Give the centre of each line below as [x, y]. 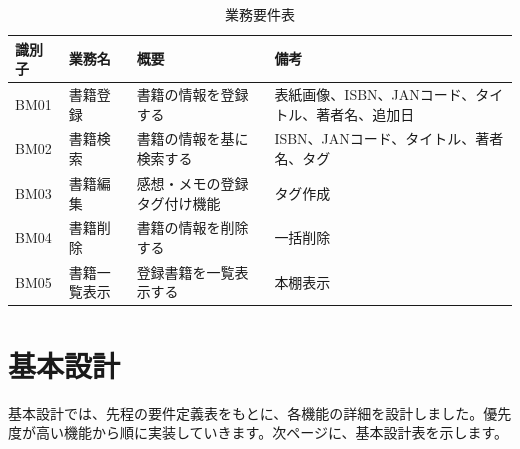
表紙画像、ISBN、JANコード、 [375, 94]
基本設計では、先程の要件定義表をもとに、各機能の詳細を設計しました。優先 [260, 412]
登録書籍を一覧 [185, 271]
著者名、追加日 [365, 113]
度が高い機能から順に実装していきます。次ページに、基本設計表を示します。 [258, 432]
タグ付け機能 [178, 202]
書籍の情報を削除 [192, 227]
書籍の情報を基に [192, 138]
